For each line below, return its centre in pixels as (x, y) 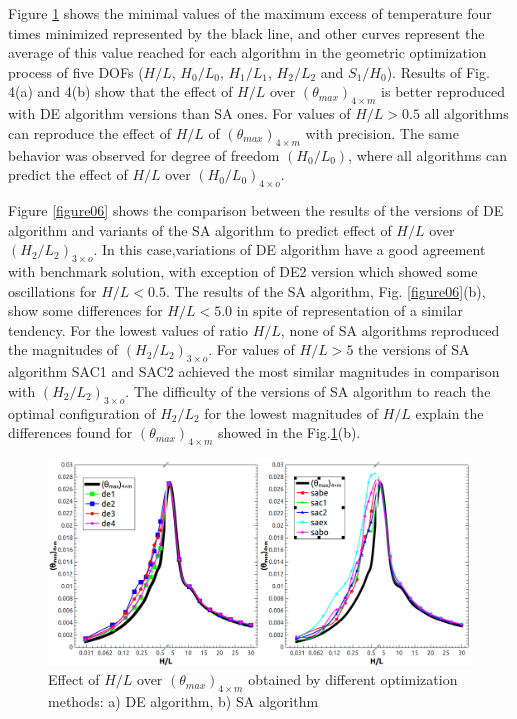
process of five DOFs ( (76, 71)
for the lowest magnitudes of (291, 412)
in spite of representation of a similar (350, 310)
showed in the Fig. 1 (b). (289, 432)
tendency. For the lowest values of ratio (128, 329)
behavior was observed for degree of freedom (144, 154)
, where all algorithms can (427, 154)
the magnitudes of (63, 349)
